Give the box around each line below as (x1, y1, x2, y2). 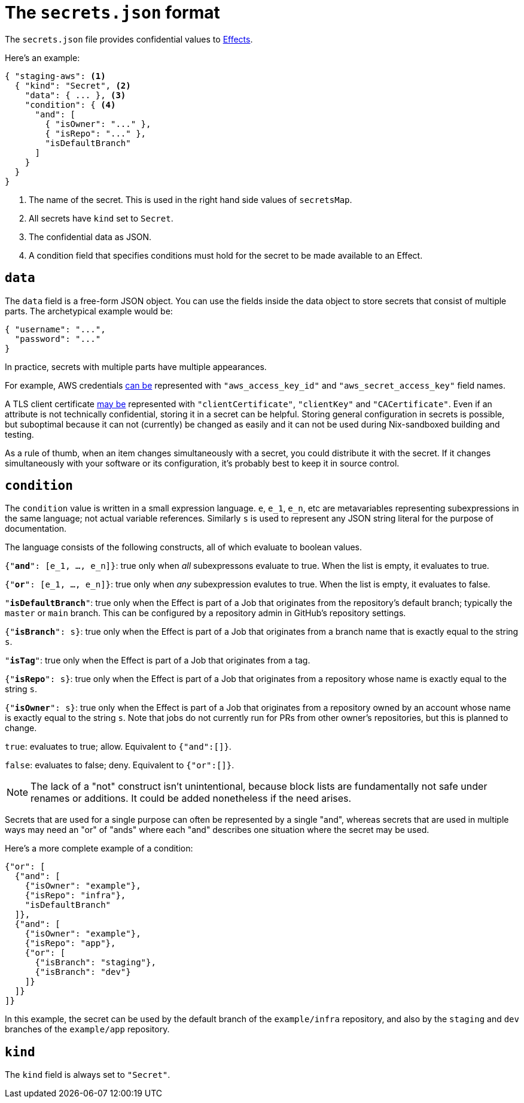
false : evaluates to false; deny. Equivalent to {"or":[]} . (5, 760, 234, 771)
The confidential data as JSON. (29, 231, 152, 242)
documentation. (5, 523, 67, 534)
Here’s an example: (5, 52, 80, 63)
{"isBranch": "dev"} (35, 967, 131, 977)
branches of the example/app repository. (5, 1024, 170, 1035)
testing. (5, 429, 34, 440)
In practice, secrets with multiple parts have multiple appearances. (5, 361, 267, 372)
